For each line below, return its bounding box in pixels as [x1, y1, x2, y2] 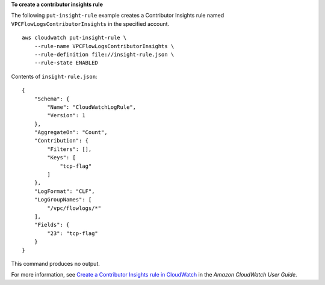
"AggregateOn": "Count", [34, 129, 108, 136]
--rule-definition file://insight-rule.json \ [34, 51, 175, 58]
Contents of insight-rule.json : [11, 73, 97, 80]
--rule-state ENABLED [34, 60, 99, 66]
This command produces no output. [11, 260, 101, 267]
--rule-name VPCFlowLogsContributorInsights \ [34, 43, 175, 49]
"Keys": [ [47, 154, 76, 161]
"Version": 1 [47, 112, 85, 119]
